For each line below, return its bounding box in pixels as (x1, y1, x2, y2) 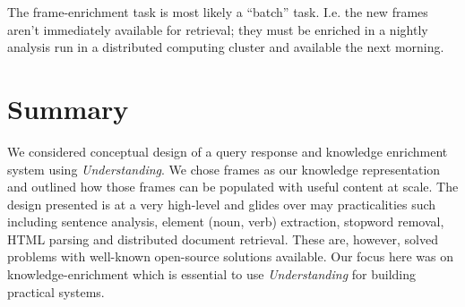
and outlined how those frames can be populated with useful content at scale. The (7, 177, 459, 196)
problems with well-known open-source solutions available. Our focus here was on (7, 247, 453, 266)
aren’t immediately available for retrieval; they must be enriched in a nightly (7, 20, 428, 38)
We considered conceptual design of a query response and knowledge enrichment (7, 141, 448, 160)
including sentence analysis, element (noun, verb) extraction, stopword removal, (7, 212, 444, 231)
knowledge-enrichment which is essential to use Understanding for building (7, 265, 417, 284)
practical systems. (7, 282, 105, 301)
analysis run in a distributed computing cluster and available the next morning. (7, 38, 444, 56)
